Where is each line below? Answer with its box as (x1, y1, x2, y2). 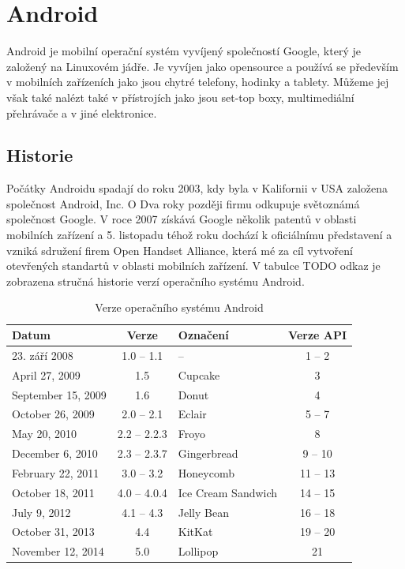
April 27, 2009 (12, 366, 81, 383)
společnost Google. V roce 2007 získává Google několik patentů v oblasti (6, 211, 357, 227)
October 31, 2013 (12, 523, 95, 540)
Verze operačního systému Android (95, 299, 264, 316)
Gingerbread (178, 445, 238, 462)
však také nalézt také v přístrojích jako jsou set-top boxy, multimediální (6, 88, 354, 105)
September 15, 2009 (12, 386, 107, 402)
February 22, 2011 (12, 464, 99, 481)
